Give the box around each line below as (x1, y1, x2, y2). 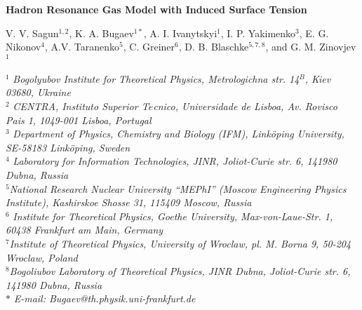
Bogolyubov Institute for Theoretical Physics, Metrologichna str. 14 (13, 71, 300, 86)
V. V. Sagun (6, 25, 59, 40)
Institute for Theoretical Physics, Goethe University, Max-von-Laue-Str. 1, (13, 208, 333, 223)
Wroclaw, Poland (6, 250, 78, 264)
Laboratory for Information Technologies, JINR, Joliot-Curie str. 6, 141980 (13, 154, 337, 168)
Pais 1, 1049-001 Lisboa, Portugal (6, 112, 152, 127)
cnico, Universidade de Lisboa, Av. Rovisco (153, 99, 337, 114)
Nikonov (6, 39, 41, 54)
